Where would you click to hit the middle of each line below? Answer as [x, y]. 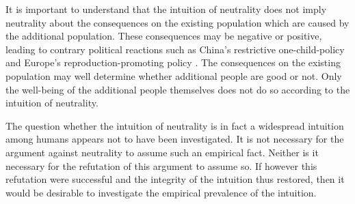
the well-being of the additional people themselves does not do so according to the [178, 89]
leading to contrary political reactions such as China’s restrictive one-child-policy [175, 49]
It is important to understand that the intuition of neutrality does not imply [166, 9]
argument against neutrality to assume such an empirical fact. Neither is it [162, 152]
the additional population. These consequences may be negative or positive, [164, 36]
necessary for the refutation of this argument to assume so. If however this [161, 165]
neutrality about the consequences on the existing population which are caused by [177, 22]
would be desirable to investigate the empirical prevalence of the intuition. [161, 192]
